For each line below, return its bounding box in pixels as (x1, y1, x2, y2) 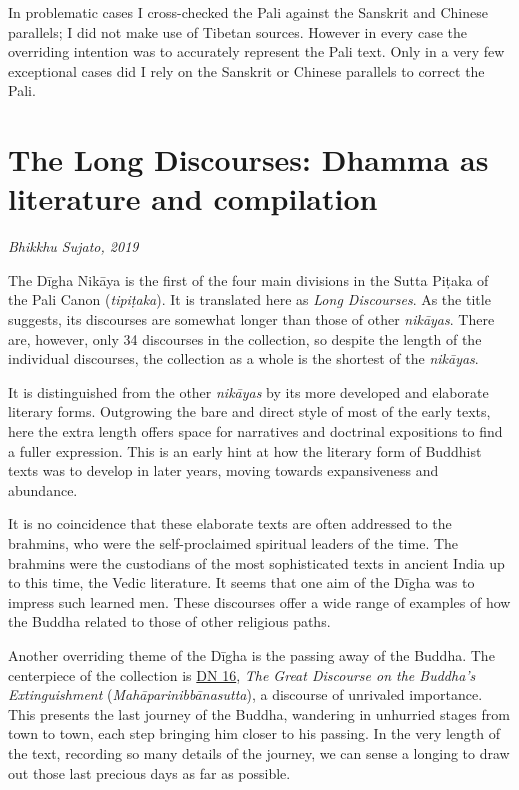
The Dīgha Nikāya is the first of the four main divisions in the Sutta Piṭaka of (8, 269, 489, 290)
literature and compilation (8, 178, 378, 219)
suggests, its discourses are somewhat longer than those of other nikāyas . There (8, 309, 495, 330)
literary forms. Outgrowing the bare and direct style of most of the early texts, (8, 401, 491, 422)
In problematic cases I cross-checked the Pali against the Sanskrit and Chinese (8, 2, 488, 22)
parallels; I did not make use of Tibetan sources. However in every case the (8, 21, 467, 42)
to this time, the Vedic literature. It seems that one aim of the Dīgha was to (8, 572, 475, 593)
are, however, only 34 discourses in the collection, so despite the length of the (8, 328, 482, 349)
